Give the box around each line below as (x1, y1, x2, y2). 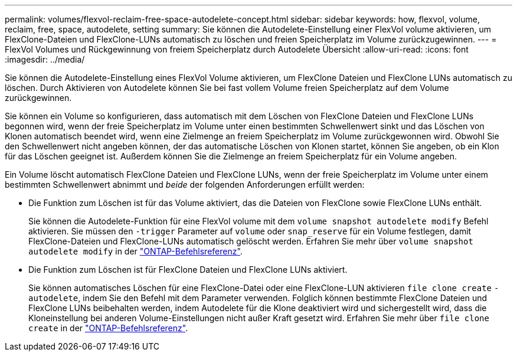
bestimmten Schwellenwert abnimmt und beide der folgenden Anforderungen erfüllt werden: (5, 179, 365, 190)
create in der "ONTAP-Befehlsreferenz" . (28, 323, 188, 333)
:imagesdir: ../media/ (5, 54, 85, 64)
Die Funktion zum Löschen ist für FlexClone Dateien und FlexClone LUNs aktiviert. (28, 264, 348, 275)
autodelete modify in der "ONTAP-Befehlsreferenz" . (28, 246, 243, 256)
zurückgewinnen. (5, 93, 72, 103)
